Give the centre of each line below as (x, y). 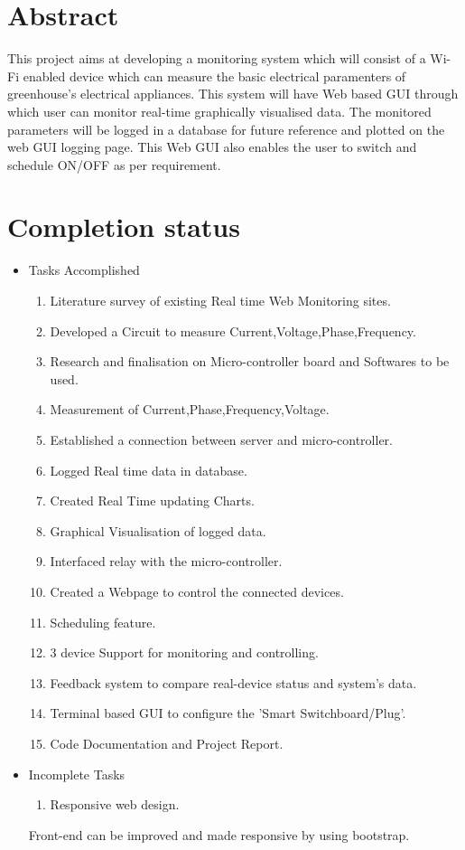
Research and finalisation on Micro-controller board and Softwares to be (250, 361)
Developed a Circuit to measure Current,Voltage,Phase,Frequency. (233, 331)
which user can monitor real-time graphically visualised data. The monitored (219, 111)
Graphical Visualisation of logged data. (158, 530)
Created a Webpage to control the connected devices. (197, 591)
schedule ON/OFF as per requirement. (114, 164)
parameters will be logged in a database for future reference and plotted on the (226, 129)
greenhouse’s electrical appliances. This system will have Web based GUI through (233, 94)
